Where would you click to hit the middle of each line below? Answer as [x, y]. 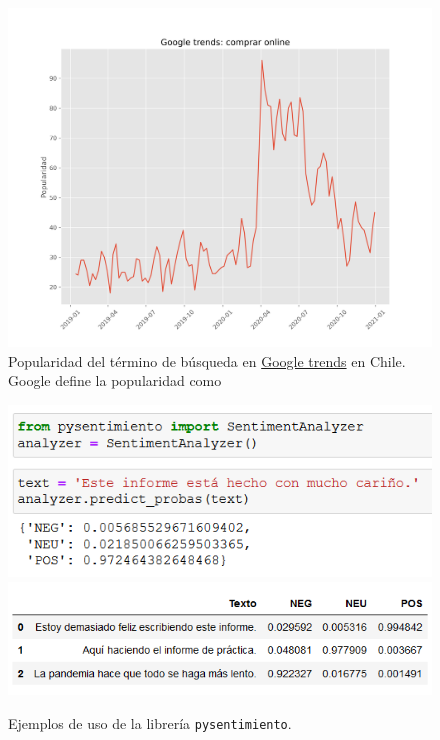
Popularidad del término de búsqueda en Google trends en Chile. [207, 360]
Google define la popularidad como [115, 380]
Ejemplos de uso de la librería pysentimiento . [150, 722]
